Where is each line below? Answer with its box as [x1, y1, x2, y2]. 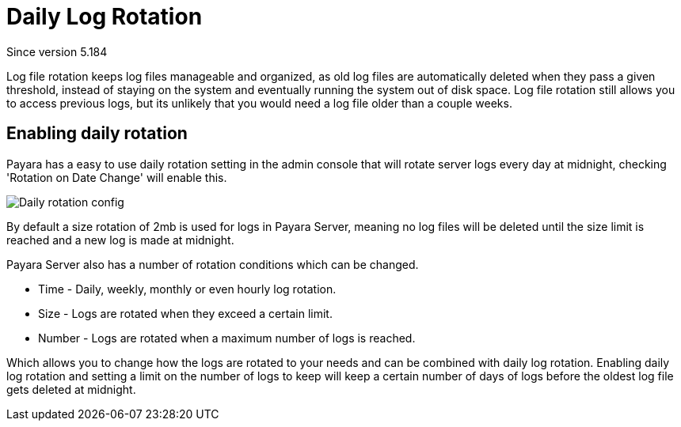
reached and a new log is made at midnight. [6, 232, 234, 247]
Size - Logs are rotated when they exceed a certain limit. [38, 306, 333, 320]
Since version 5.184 [6, 44, 108, 59]
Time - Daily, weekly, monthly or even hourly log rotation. [38, 282, 337, 296]
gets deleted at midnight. [6, 382, 136, 396]
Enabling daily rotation [6, 123, 188, 144]
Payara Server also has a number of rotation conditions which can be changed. [6, 257, 419, 271]
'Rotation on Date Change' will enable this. [6, 170, 227, 184]
